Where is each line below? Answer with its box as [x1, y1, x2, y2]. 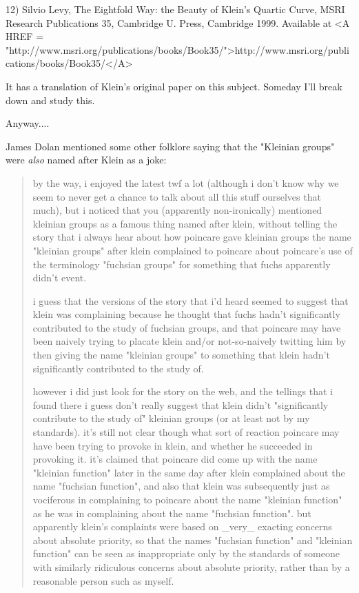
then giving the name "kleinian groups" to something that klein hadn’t [32, 348, 330, 362]
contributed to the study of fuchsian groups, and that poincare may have [32, 320, 341, 334]
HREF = [6, 29, 44, 43]
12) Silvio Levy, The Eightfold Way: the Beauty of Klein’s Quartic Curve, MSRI [6, 2, 345, 16]
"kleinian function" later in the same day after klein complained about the [32, 465, 345, 479]
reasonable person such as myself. [32, 573, 174, 587]
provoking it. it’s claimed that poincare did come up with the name [32, 452, 318, 466]
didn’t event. [32, 270, 87, 285]
